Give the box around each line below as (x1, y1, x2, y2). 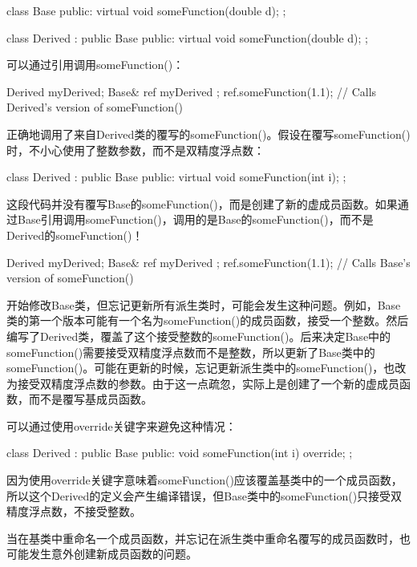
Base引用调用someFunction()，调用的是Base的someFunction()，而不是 (17, 211, 374, 228)
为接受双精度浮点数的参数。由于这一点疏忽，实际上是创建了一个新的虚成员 (6, 375, 399, 391)
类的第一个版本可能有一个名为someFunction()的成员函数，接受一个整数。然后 (6, 312, 409, 329)
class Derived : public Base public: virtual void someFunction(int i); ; (6, 168, 346, 185)
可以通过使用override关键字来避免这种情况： (6, 417, 237, 434)
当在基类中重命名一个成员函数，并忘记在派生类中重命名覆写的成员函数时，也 (6, 529, 411, 546)
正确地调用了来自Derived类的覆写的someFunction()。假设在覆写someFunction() (6, 125, 411, 142)
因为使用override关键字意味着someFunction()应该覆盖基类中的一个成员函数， (6, 472, 403, 488)
